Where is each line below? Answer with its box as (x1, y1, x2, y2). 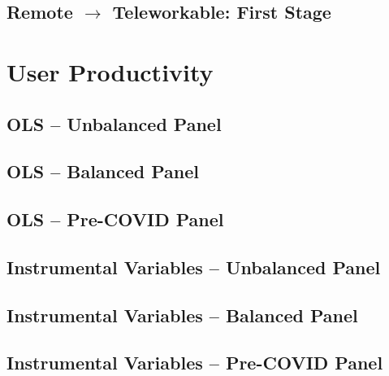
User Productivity (6, 55, 214, 88)
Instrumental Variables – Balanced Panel (6, 302, 358, 327)
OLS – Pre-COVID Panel (6, 207, 224, 232)
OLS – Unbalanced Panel (6, 111, 222, 136)
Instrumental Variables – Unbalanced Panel (6, 254, 381, 279)
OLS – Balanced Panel (6, 159, 200, 184)
